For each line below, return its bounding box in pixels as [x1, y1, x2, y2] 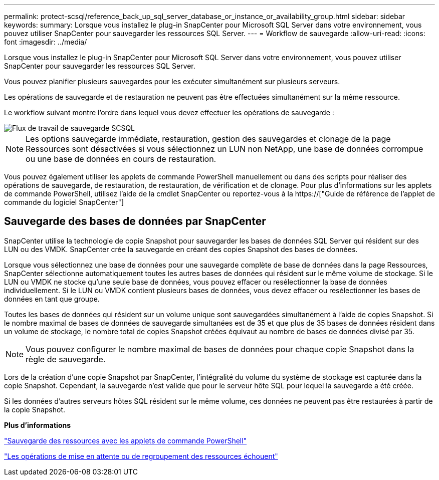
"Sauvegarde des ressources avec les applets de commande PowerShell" [4, 436, 247, 445]
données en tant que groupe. [4, 294, 100, 303]
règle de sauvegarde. [26, 354, 106, 364]
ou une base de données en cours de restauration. [26, 154, 216, 164]
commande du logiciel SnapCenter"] [4, 198, 124, 206]
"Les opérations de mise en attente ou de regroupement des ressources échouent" [4, 451, 278, 460]
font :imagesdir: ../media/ [4, 38, 87, 46]
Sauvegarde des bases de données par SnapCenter [4, 215, 266, 228]
